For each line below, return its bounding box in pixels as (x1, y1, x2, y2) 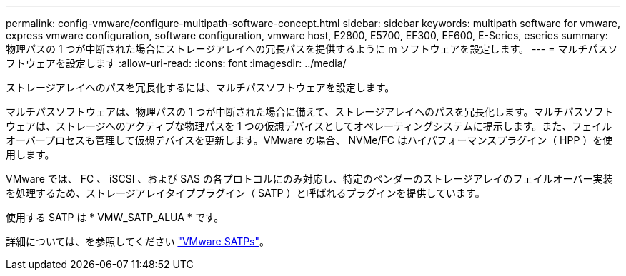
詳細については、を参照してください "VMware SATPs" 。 (6, 235, 270, 247)
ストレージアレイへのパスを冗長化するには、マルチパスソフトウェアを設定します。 (6, 81, 395, 93)
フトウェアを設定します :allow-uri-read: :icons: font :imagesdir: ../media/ (6, 57, 347, 69)
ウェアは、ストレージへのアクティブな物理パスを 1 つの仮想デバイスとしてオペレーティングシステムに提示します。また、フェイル (6, 120, 612, 132)
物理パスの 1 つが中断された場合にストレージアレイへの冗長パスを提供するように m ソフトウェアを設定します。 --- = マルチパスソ (6, 43, 618, 55)
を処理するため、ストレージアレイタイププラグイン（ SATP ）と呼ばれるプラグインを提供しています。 (6, 187, 485, 199)
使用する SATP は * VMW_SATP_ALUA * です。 (6, 211, 224, 223)
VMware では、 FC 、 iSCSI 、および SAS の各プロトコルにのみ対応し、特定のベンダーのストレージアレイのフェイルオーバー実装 (6, 173, 613, 185)
